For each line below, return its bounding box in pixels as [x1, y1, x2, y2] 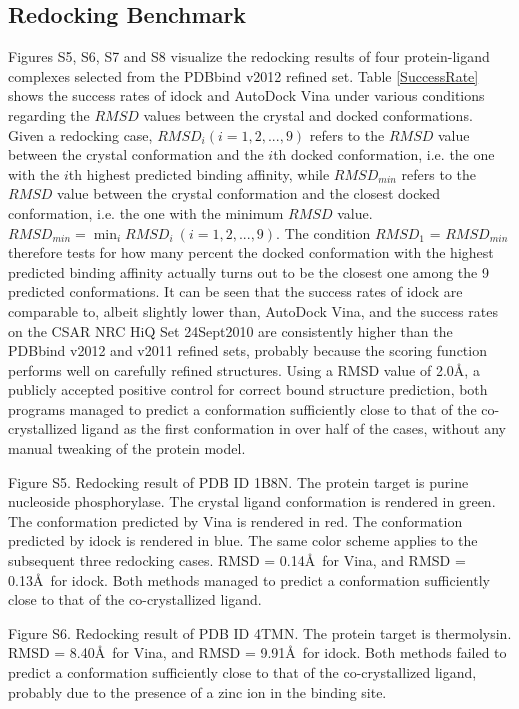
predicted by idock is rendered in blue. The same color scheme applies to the [8, 530, 478, 551]
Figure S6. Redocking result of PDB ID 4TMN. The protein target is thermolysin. [8, 622, 512, 643]
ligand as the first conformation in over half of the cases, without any [81, 418, 506, 439]
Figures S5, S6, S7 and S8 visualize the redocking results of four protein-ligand [8, 46, 490, 67]
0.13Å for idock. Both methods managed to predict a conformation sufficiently [8, 569, 490, 590]
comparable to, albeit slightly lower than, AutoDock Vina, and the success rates [8, 300, 498, 321]
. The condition [276, 222, 371, 243]
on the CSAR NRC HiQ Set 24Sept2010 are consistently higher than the [8, 320, 453, 341]
